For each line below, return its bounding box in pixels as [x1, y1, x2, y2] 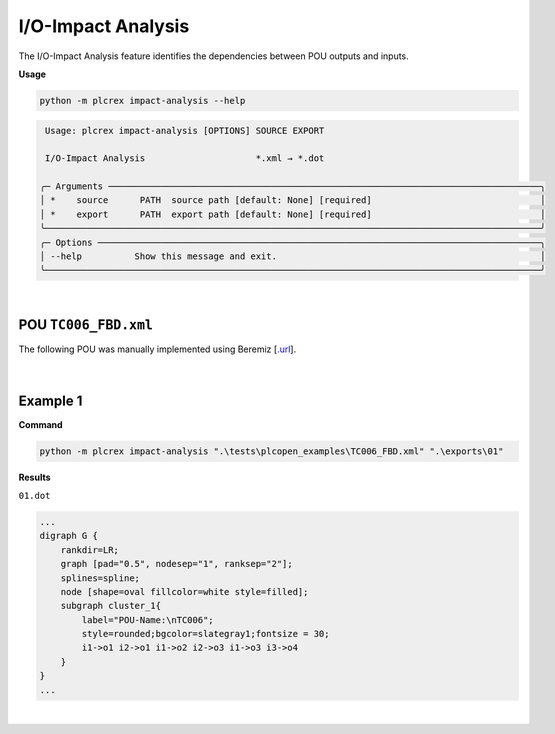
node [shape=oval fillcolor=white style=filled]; [60, 586, 309, 597]
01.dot [18, 490, 51, 501]
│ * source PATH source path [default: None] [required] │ [39, 195, 546, 206]
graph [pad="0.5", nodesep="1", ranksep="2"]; [60, 558, 294, 570]
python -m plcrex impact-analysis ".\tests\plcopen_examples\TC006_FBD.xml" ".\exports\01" [39, 445, 504, 457]
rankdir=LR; [60, 544, 120, 555]
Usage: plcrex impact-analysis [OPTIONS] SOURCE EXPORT [45, 125, 325, 136]
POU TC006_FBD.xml [18, 316, 154, 334]
